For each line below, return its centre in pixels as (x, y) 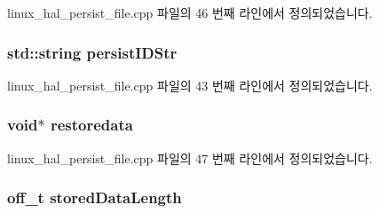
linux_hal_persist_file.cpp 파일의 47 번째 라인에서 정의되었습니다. (190, 158)
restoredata (91, 125)
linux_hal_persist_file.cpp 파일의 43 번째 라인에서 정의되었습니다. (190, 85)
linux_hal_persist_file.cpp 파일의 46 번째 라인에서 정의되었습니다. (190, 12)
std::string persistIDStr (92, 52)
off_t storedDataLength (95, 197)
